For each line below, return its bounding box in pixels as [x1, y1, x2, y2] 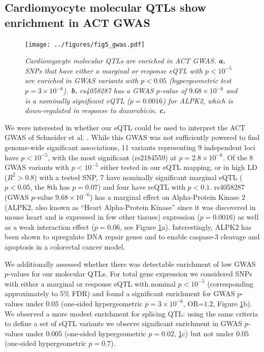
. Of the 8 [222, 152, 253, 162]
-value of [159, 85, 187, 96]
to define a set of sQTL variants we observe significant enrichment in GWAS [5, 318, 242, 329]
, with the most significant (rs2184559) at [48, 152, 177, 162]
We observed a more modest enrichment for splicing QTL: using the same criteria [5, 308, 258, 319]
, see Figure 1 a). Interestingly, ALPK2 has [120, 221, 252, 232]
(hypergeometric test [169, 75, 232, 86]
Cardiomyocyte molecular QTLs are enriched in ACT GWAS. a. [25, 55, 225, 66]
